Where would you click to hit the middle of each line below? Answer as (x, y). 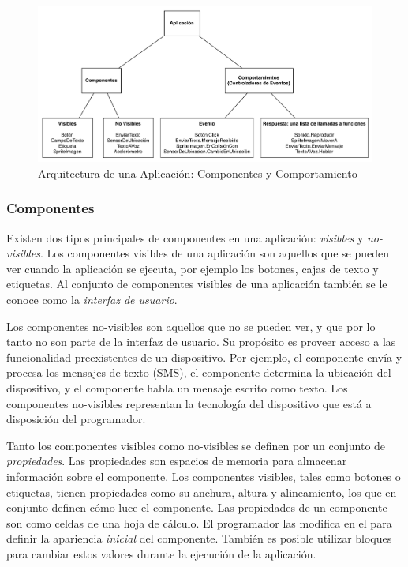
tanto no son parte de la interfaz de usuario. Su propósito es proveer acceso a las (201, 342)
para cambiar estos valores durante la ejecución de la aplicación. (161, 553)
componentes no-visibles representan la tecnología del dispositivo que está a (189, 403)
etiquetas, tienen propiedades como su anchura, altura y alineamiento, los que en (202, 492)
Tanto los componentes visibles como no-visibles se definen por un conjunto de (196, 445)
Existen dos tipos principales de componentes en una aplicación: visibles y (185, 237)
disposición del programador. (76, 419)
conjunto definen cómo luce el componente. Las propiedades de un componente (197, 507)
